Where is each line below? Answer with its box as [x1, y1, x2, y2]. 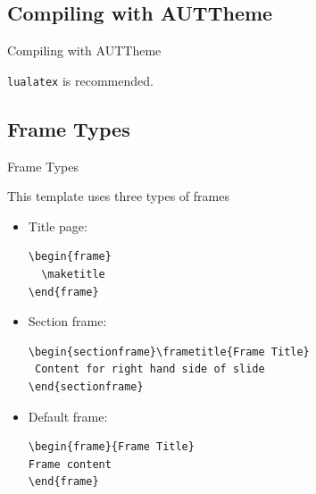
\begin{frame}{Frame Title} [28, 440, 195, 454]
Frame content [28, 457, 112, 471]
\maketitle [41, 268, 105, 281]
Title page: [28, 216, 87, 235]
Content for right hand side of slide [34, 363, 265, 376]
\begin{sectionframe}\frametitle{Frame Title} [28, 345, 310, 358]
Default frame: [28, 406, 108, 425]
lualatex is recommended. [7, 71, 154, 89]
